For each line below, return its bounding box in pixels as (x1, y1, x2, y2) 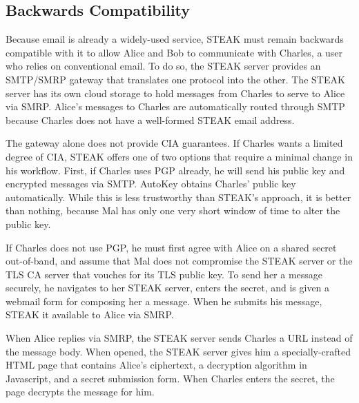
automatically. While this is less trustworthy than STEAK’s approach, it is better (6, 189, 351, 204)
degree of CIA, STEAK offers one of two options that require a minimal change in (6, 149, 353, 163)
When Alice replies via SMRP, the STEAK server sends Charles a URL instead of (6, 331, 353, 345)
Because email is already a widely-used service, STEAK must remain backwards (6, 32, 344, 46)
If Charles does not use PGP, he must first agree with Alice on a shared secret (6, 240, 337, 254)
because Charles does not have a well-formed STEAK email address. (6, 112, 295, 127)
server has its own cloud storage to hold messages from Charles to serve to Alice (6, 85, 345, 100)
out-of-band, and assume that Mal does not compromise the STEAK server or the (6, 254, 353, 268)
